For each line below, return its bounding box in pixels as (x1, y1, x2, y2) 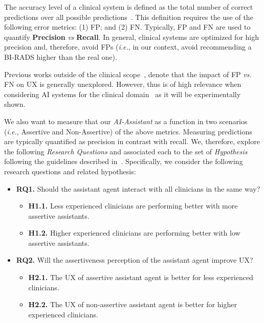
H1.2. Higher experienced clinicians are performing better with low (28, 227, 240, 238)
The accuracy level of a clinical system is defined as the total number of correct (4, 2, 253, 12)
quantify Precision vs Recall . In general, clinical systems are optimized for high (4, 31, 259, 42)
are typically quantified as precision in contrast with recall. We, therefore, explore (4, 136, 260, 147)
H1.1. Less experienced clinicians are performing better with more (28, 200, 238, 211)
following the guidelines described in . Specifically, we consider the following (4, 156, 243, 167)
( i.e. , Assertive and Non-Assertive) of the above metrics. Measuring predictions (4, 126, 252, 136)
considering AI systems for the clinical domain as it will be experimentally (4, 88, 241, 99)
